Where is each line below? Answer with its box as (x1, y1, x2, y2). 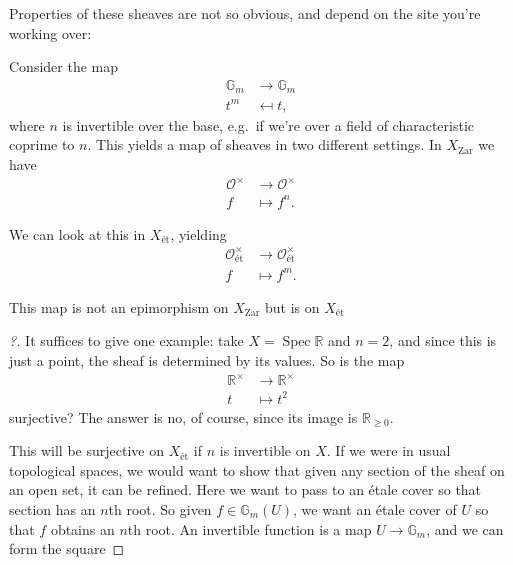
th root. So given (108, 498, 212, 519)
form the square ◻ (9, 538, 125, 559)
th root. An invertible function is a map (127, 518, 372, 539)
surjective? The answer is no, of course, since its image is (9, 406, 358, 427)
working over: (9, 22, 92, 43)
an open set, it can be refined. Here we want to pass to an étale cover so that (9, 479, 482, 500)
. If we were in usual (326, 440, 451, 461)
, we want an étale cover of (293, 498, 457, 519)
